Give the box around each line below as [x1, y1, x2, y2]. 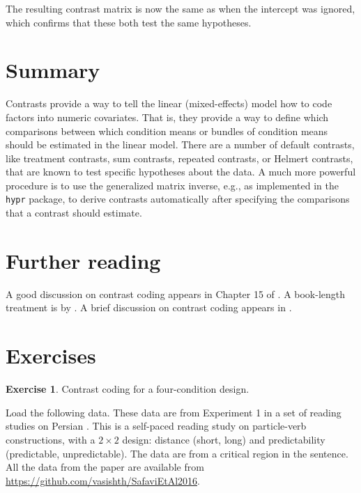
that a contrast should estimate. [6, 205, 142, 220]
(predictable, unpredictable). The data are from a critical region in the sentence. [6, 446, 348, 460]
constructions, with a [6, 432, 95, 446]
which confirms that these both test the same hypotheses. [6, 15, 252, 29]
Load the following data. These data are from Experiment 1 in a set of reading [6, 405, 341, 419]
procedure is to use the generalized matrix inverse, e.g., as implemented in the [6, 178, 339, 192]
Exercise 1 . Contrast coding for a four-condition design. [6, 382, 249, 396]
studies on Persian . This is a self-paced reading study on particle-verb [6, 418, 307, 433]
